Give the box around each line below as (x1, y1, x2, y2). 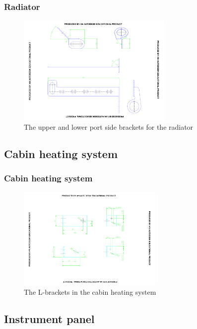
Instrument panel (4, 311, 95, 327)
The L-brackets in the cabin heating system (24, 287, 156, 297)
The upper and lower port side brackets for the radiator (24, 122, 194, 132)
